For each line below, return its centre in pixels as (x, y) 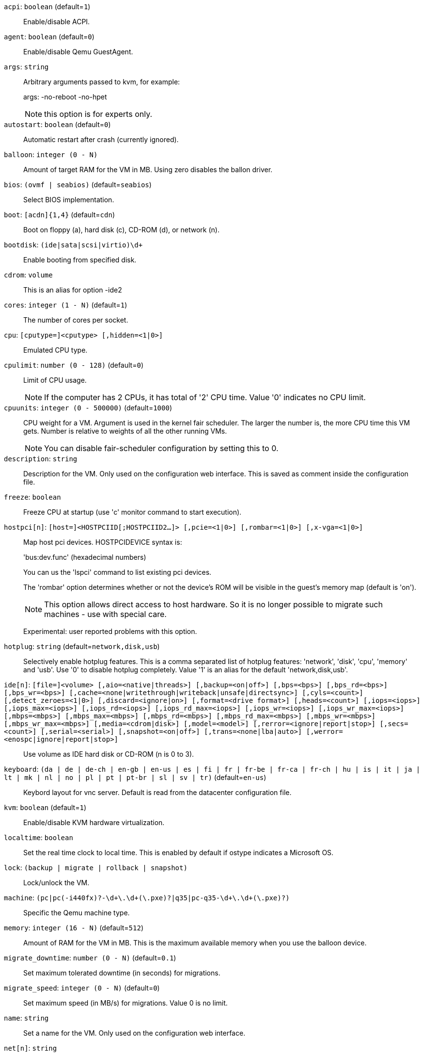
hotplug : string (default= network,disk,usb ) (82, 646)
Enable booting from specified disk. (80, 260)
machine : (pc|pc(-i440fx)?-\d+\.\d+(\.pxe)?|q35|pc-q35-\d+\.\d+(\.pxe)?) (147, 898)
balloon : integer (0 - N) (51, 154)
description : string (41, 459)
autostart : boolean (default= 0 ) (57, 124)
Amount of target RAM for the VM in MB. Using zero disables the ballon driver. (148, 170)
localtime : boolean (39, 837)
